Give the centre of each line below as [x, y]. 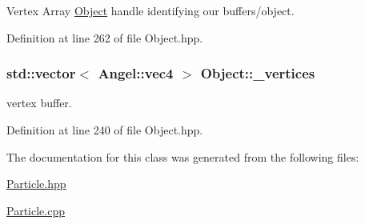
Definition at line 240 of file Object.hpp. [105, 130]
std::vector [41, 73]
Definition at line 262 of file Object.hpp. [105, 37]
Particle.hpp [36, 184]
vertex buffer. [39, 103]
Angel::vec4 [136, 73]
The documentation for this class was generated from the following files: [183, 156]
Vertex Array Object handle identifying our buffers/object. [150, 10]
